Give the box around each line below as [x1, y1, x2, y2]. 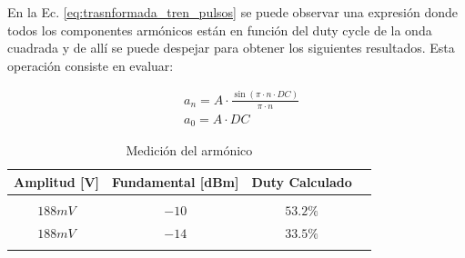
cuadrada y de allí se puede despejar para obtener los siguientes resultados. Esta [7, 38, 455, 57]
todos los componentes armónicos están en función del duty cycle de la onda [7, 20, 432, 39]
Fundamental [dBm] [112, 172, 239, 191]
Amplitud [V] [14, 172, 100, 191]
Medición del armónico [126, 141, 253, 160]
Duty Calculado [251, 172, 352, 191]
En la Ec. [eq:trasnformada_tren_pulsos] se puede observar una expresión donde [7, 3, 459, 21]
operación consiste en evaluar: [7, 55, 174, 74]
